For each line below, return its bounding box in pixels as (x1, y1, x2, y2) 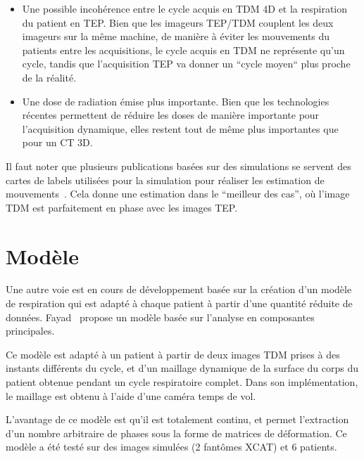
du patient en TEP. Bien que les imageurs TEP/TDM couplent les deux (22, 15, 334, 30)
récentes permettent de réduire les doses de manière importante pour (22, 108, 320, 122)
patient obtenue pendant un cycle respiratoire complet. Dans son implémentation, (6, 375, 358, 389)
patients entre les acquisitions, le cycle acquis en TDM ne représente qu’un (22, 42, 345, 57)
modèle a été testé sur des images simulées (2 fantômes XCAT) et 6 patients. (6, 439, 337, 454)
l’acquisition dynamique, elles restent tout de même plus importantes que (22, 121, 339, 136)
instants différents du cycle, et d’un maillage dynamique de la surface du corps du (6, 361, 359, 375)
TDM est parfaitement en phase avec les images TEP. (6, 200, 238, 214)
